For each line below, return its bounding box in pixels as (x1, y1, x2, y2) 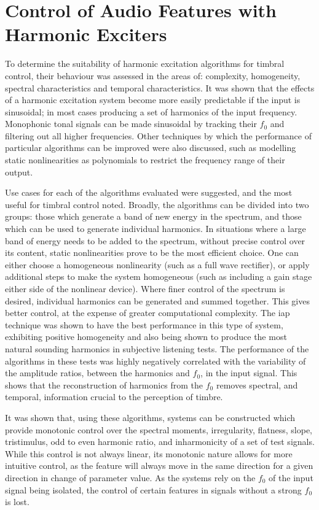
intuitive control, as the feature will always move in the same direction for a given (5, 459, 313, 472)
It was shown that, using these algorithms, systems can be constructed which (5, 411, 296, 423)
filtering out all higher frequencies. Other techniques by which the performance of (5, 129, 312, 142)
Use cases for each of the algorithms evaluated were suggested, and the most (5, 186, 293, 199)
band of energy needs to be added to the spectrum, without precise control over (5, 234, 305, 247)
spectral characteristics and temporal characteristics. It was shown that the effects (5, 81, 315, 94)
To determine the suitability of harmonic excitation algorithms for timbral (5, 57, 285, 70)
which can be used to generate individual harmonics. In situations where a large (5, 222, 306, 235)
